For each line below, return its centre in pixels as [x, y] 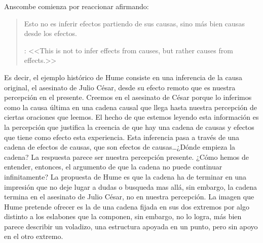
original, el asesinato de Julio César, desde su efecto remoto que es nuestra [120, 87]
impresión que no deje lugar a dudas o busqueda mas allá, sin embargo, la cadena [131, 186]
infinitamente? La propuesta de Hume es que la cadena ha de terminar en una [125, 176]
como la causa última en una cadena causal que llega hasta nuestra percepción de [130, 107]
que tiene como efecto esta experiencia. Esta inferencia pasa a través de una [122, 137]
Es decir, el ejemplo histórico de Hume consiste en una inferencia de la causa [123, 77]
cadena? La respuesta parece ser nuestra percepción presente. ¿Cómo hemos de [127, 157]
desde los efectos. [50, 33]
